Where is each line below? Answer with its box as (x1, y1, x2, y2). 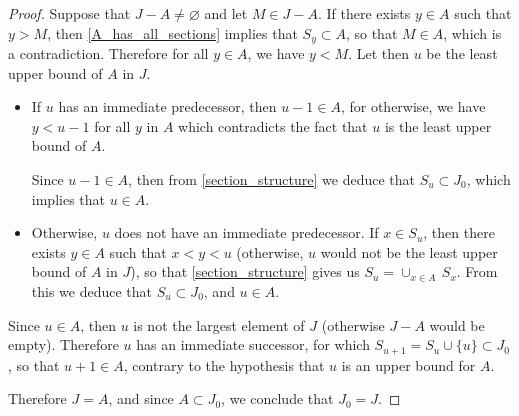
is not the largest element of (133, 314, 305, 335)
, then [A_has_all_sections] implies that (47, 22, 298, 43)
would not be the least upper (320, 241, 498, 262)
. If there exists (317, 3, 411, 23)
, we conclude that (221, 388, 334, 409)
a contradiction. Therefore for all (8, 43, 209, 64)
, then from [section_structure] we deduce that (128, 169, 415, 190)
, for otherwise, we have (340, 96, 486, 117)
